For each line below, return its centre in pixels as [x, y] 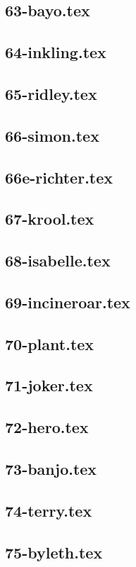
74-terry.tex [49, 510]
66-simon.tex [52, 135]
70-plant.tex [50, 343]
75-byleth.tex [54, 552]
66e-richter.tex [59, 177]
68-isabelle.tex [58, 260]
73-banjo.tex [51, 468]
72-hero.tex [47, 427]
